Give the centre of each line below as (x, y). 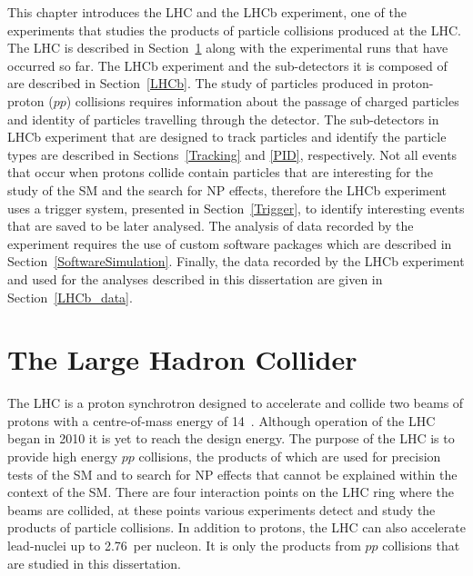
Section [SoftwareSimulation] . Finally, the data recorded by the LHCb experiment (236, 261)
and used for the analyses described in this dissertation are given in (195, 278)
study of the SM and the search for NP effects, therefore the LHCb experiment (227, 189)
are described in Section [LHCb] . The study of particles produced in (198, 83)
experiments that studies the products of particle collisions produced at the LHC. (234, 30)
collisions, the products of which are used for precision (290, 456)
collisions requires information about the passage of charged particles (267, 100)
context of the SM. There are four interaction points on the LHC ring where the (231, 492)
